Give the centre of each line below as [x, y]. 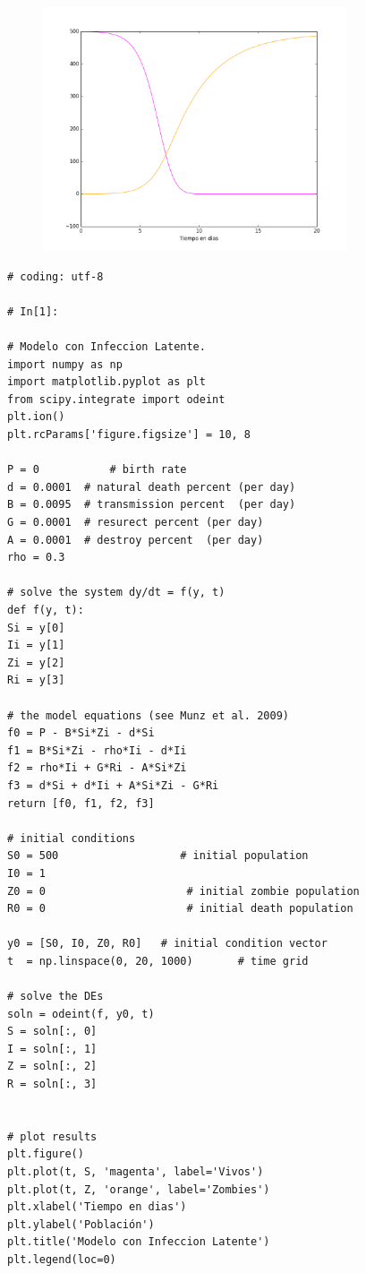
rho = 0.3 [36, 558]
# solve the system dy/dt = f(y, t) [116, 593]
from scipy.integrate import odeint [116, 399]
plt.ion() [36, 417]
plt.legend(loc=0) [62, 1259]
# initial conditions [72, 838]
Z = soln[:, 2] [52, 1067]
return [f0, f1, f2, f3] [81, 803]
